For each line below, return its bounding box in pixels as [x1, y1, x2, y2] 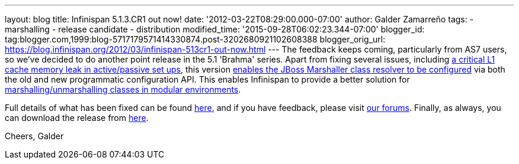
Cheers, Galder [5, 131, 64, 141]
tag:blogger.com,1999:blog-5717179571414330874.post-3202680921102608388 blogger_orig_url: [5, 34, 386, 44]
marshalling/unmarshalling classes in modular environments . [5, 84, 241, 94]
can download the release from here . [5, 113, 149, 123]
